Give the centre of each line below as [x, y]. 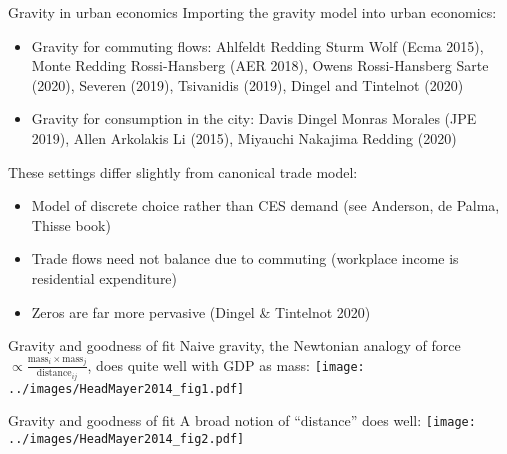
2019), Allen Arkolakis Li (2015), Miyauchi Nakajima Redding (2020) [244, 137]
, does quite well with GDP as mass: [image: [226, 364]
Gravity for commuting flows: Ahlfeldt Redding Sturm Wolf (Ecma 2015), [257, 45]
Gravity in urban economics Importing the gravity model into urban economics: [252, 12]
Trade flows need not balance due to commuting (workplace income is [245, 258]
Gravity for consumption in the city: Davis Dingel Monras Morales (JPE [254, 118]
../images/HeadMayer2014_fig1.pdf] [126, 388]
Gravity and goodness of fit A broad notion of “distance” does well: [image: [242, 420]
